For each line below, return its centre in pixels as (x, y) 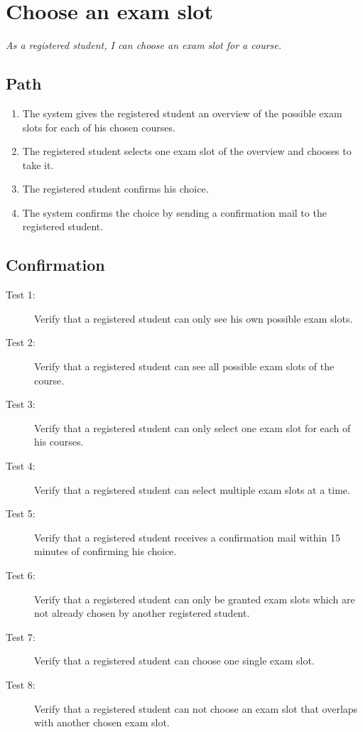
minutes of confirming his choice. (105, 551)
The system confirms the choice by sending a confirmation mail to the (174, 212)
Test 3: (21, 404)
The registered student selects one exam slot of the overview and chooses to (187, 151)
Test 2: (21, 342)
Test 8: (21, 684)
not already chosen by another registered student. (142, 613)
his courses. (59, 442)
